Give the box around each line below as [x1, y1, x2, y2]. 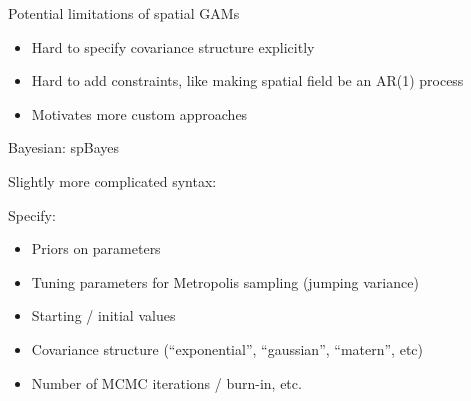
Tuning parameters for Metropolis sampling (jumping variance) [31, 271, 419, 292]
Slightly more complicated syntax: [8, 170, 217, 191]
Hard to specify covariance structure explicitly [31, 36, 315, 57]
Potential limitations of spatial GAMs [8, 3, 240, 23]
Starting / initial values [31, 305, 176, 326]
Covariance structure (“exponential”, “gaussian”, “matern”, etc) [31, 338, 423, 359]
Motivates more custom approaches [31, 103, 248, 124]
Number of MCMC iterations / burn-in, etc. [31, 372, 302, 393]
